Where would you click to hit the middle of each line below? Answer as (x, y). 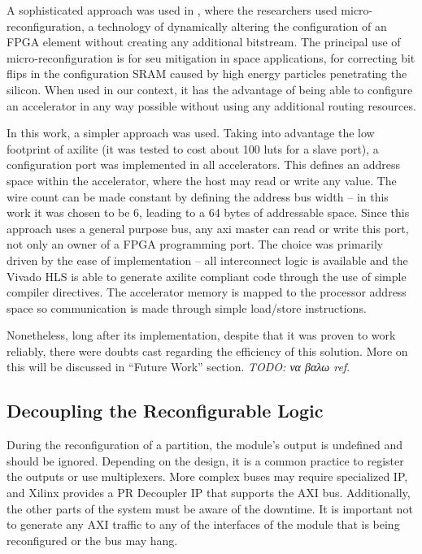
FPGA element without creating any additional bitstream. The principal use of (204, 42)
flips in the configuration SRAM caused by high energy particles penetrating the (207, 74)
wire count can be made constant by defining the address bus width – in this (198, 196)
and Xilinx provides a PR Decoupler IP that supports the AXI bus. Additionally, (209, 493)
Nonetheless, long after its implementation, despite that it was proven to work (201, 335)
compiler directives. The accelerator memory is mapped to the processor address (207, 292)
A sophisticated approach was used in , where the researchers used (172, 10)
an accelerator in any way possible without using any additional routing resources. (211, 105)
